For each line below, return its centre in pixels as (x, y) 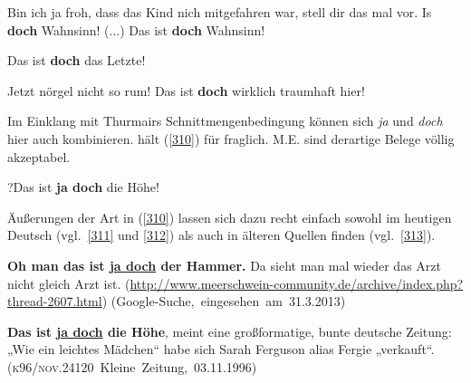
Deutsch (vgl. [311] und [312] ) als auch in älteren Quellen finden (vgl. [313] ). (221, 235)
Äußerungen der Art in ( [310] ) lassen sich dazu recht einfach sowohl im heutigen (230, 217)
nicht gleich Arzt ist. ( (69, 283)
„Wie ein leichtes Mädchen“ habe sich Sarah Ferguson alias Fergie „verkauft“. (221, 349)
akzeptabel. (39, 156)
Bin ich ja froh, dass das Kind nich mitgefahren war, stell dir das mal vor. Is (220, 12)
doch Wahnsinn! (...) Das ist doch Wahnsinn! (136, 29)
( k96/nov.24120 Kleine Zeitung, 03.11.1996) (132, 366)
